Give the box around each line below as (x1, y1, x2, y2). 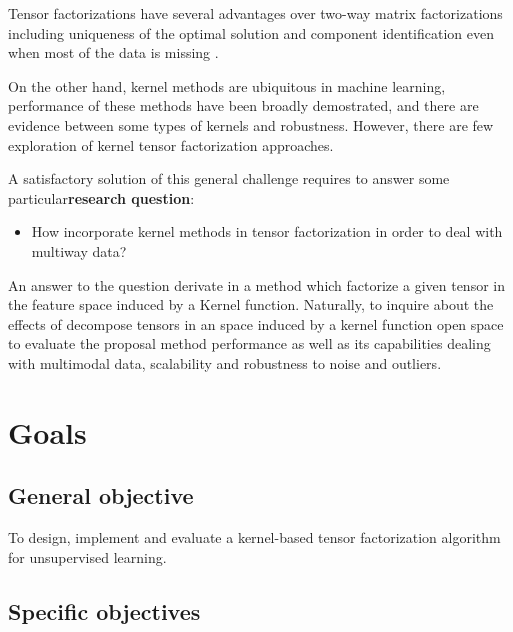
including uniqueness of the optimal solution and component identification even (8, 22, 495, 43)
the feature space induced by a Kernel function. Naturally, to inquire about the (8, 294, 494, 315)
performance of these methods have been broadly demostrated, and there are (8, 95, 479, 116)
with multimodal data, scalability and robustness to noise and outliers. (8, 352, 442, 373)
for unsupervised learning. (8, 546, 167, 567)
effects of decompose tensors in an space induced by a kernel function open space (8, 313, 504, 334)
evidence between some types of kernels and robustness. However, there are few (8, 114, 494, 135)
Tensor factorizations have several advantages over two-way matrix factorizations (8, 3, 503, 23)
